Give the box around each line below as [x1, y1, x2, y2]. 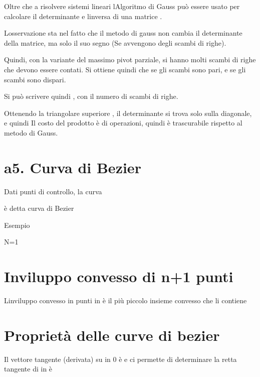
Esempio [4, 219, 30, 230]
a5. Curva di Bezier [4, 157, 141, 177]
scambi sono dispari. [4, 74, 66, 84]
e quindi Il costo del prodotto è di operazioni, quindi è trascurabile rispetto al [4, 117, 242, 128]
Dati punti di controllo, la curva [4, 186, 102, 196]
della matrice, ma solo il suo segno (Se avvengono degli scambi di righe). [4, 37, 226, 48]
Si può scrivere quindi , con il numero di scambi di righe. [4, 91, 178, 101]
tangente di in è [4, 363, 53, 374]
